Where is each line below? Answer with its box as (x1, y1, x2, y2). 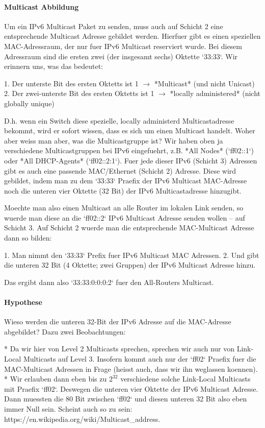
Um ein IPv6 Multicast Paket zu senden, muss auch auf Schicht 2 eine (4, 20, 223, 31)
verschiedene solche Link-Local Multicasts (120, 373, 251, 384)
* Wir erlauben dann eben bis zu (4, 373, 107, 384)
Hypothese (4, 297, 42, 307)
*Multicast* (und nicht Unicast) (154, 78, 255, 88)
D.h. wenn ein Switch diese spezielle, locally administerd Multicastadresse (4, 115, 234, 126)
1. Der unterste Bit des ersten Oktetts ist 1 (4, 78, 139, 88)
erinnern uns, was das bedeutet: (4, 61, 103, 72)
